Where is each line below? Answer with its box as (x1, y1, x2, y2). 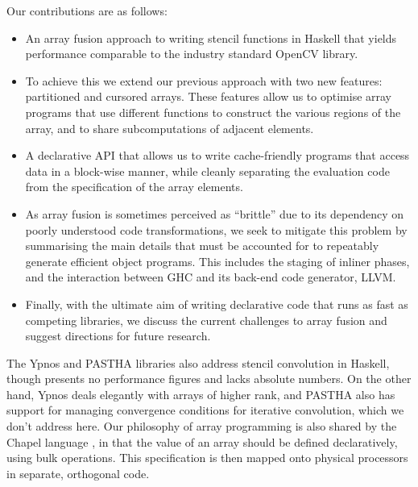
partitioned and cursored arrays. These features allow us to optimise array (25, 88, 392, 105)
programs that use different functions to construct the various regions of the (25, 103, 401, 120)
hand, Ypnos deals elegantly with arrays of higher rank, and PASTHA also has (6, 385, 395, 402)
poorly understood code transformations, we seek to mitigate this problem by (25, 221, 408, 238)
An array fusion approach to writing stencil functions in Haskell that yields (25, 29, 397, 46)
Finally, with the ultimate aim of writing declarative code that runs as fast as (25, 295, 408, 312)
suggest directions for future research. (25, 327, 211, 344)
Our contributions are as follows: (6, 2, 168, 19)
